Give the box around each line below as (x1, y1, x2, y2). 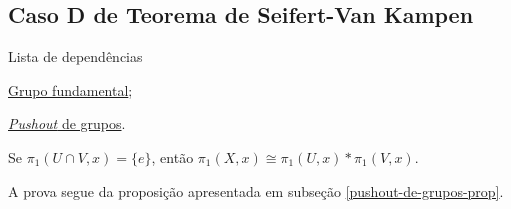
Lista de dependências (8, 46, 143, 67)
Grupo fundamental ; (8, 79, 133, 100)
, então (151, 146, 194, 167)
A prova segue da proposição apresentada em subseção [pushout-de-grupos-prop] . (8, 180, 504, 201)
